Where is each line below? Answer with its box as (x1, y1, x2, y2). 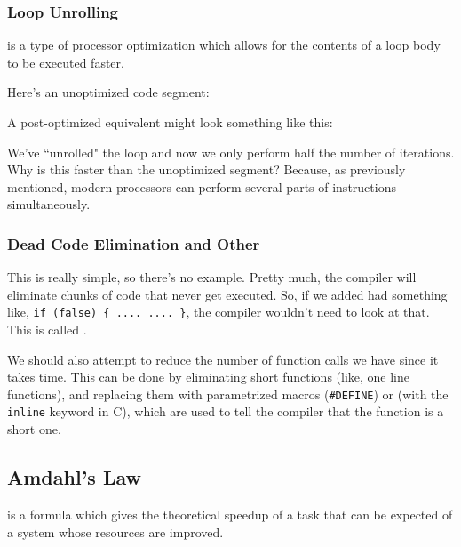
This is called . (7, 320, 87, 339)
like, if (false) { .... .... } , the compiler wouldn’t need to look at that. (7, 302, 430, 321)
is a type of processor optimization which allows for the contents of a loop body (7, 36, 441, 54)
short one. (7, 420, 61, 438)
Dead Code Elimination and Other (7, 232, 260, 254)
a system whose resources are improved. (7, 522, 224, 541)
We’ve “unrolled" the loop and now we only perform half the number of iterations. (7, 142, 455, 161)
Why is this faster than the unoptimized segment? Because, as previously (7, 160, 406, 179)
